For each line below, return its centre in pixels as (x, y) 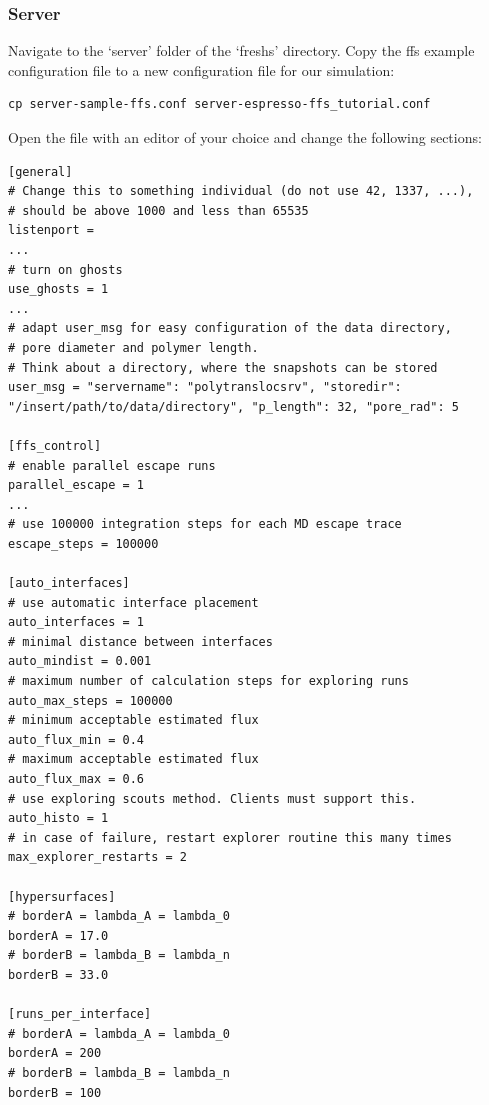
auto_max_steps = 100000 (90, 700)
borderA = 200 (55, 1053)
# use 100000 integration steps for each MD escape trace (205, 524)
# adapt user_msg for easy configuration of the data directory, (230, 328)
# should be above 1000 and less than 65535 (158, 210)
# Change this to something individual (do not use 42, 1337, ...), (241, 191)
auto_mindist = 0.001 (80, 661)
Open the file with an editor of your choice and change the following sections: (245, 137)
